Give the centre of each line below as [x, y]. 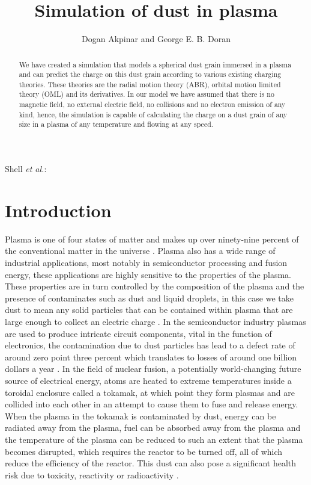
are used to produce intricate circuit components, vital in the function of [138, 333]
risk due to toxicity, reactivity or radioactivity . [92, 474]
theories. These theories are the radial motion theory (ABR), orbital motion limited [150, 84]
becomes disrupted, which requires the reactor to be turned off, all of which [144, 451]
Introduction [58, 210]
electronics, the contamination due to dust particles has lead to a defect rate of [150, 345]
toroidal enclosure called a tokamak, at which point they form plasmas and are [150, 392]
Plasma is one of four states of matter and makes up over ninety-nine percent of [152, 239]
